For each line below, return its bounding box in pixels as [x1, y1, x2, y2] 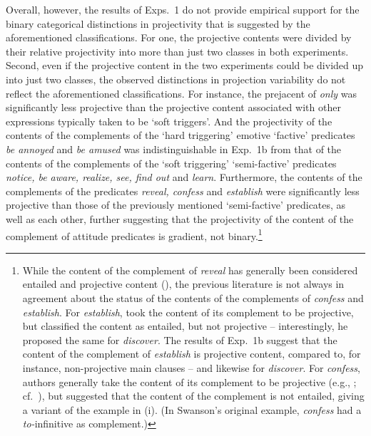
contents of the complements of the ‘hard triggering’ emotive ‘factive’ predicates [6, 128, 355, 142]
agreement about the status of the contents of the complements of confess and [22, 290, 364, 305]
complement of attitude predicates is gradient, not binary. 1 [6, 226, 263, 243]
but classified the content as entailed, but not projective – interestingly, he [22, 318, 348, 333]
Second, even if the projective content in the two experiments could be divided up [6, 58, 364, 73]
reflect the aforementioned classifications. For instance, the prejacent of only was [6, 85, 357, 100]
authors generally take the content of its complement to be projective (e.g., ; [22, 374, 357, 389]
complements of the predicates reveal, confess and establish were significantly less [6, 183, 360, 198]
